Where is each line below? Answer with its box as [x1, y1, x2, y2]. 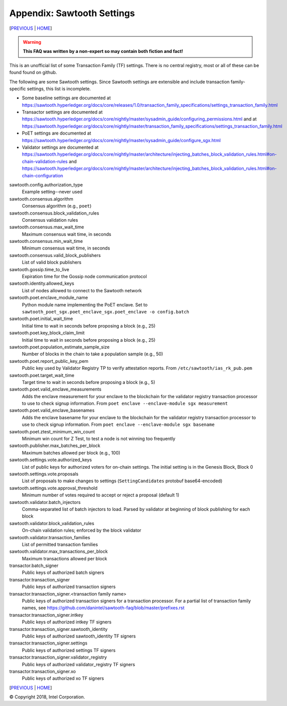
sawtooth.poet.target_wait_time [9, 372, 75, 378]
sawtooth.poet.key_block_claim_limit [9, 330, 85, 336]
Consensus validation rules [22, 217, 78, 223]
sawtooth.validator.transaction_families [9, 534, 91, 540]
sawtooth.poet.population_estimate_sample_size [9, 344, 110, 350]
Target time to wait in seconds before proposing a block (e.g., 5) [22, 379, 156, 385]
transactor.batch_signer [9, 562, 59, 569]
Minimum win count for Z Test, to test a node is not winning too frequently [22, 436, 176, 442]
